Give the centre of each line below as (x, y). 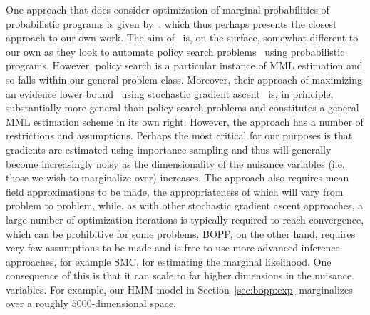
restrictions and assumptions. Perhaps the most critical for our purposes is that (179, 135)
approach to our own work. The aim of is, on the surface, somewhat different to (182, 37)
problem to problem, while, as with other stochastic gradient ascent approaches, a (185, 205)
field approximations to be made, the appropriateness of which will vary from (175, 191)
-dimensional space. (134, 303)
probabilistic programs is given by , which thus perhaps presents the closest (171, 23)
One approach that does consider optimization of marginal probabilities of (168, 9)
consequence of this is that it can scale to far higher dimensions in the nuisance (179, 275)
